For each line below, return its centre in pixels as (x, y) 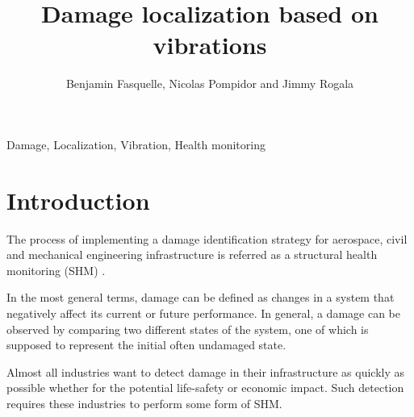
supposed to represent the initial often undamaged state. (146, 345)
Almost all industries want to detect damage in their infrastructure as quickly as (205, 371)
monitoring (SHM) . (56, 270)
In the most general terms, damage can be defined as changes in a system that (201, 297)
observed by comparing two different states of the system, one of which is (188, 329)
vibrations (210, 45)
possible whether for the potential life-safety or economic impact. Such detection (205, 388)
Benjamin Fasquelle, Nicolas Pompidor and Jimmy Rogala (210, 83)
